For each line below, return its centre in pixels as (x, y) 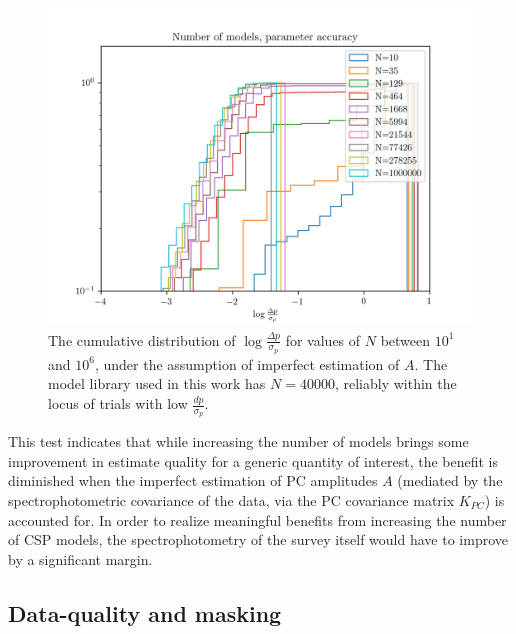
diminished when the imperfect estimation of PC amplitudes (193, 480)
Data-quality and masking (145, 612)
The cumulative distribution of (142, 339)
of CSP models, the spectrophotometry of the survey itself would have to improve (258, 539)
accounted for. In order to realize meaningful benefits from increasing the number (257, 519)
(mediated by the (450, 480)
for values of (323, 339)
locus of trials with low (118, 403)
